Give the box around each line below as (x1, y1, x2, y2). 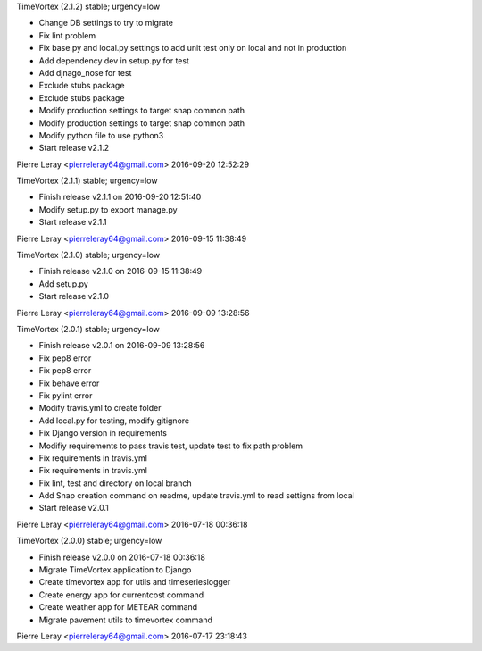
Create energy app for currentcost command (38, 589, 204, 600)
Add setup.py (38, 278, 88, 289)
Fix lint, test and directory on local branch (38, 478, 192, 488)
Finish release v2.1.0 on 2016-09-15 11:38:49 (38, 266, 203, 277)
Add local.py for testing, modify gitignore (38, 415, 190, 426)
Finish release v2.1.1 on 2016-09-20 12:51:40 (38, 192, 202, 203)
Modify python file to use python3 (38, 129, 164, 140)
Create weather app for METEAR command (38, 602, 198, 613)
